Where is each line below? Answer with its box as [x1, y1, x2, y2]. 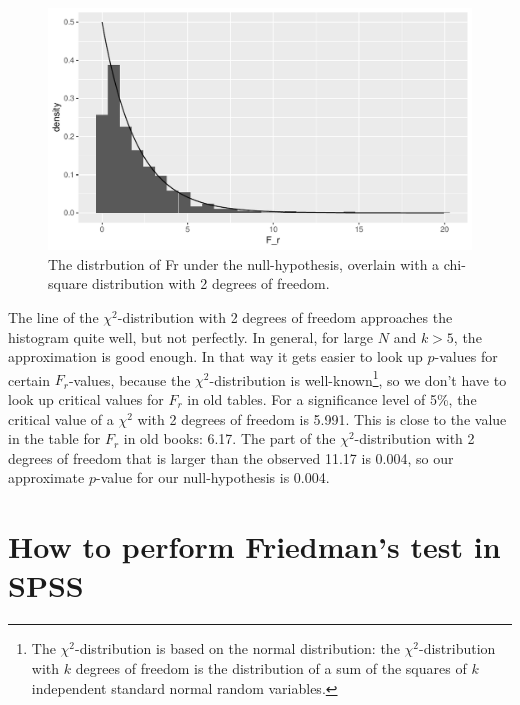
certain [8, 369, 51, 390]
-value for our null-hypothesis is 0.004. [95, 467, 330, 488]
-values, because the [68, 369, 191, 390]
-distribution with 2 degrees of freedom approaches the [117, 307, 453, 327]
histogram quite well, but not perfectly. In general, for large [8, 326, 374, 347]
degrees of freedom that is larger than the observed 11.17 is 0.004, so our [8, 447, 454, 468]
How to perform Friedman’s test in [8, 526, 501, 567]
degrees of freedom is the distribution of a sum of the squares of [75, 657, 467, 678]
